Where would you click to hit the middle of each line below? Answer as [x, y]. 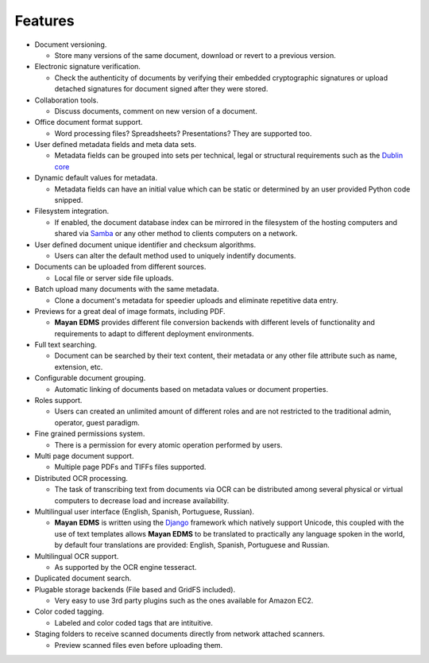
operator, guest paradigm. [97, 422]
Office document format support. [89, 122]
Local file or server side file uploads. [114, 277]
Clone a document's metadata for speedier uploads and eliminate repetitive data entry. [196, 300]
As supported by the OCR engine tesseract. [126, 567]
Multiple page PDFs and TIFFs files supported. [130, 467]
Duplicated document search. [83, 578]
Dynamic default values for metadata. [96, 178]
